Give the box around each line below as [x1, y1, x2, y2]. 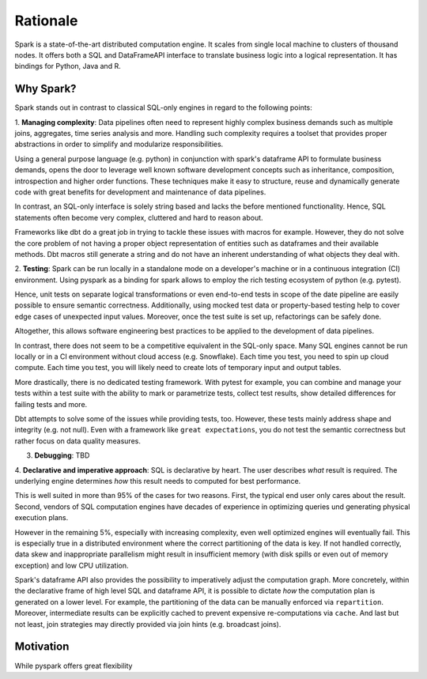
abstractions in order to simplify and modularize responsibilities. [14, 139, 224, 149]
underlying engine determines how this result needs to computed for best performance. [14, 476, 301, 485]
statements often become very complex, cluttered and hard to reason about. [14, 213, 264, 222]
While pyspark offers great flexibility [14, 661, 133, 670]
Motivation [14, 640, 70, 654]
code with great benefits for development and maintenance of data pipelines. [14, 187, 266, 197]
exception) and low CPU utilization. [14, 560, 129, 570]
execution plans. [14, 513, 69, 522]
